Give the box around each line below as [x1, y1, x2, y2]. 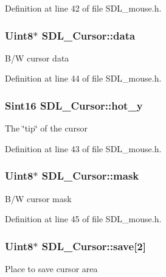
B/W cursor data [5, 51, 69, 64]
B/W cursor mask [5, 192, 72, 205]
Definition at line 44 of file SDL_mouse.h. [5, 72, 162, 85]
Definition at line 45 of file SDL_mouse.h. [5, 212, 162, 225]
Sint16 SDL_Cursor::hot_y [5, 97, 143, 113]
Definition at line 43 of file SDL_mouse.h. [5, 142, 162, 155]
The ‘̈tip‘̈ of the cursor [5, 122, 88, 135]
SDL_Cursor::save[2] [41, 238, 146, 253]
